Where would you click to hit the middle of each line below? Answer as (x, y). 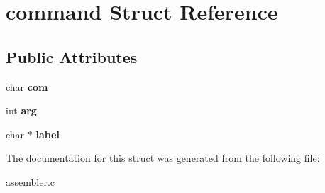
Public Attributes (72, 56)
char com (27, 86)
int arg (21, 110)
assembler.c (31, 181)
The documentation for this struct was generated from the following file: (163, 158)
